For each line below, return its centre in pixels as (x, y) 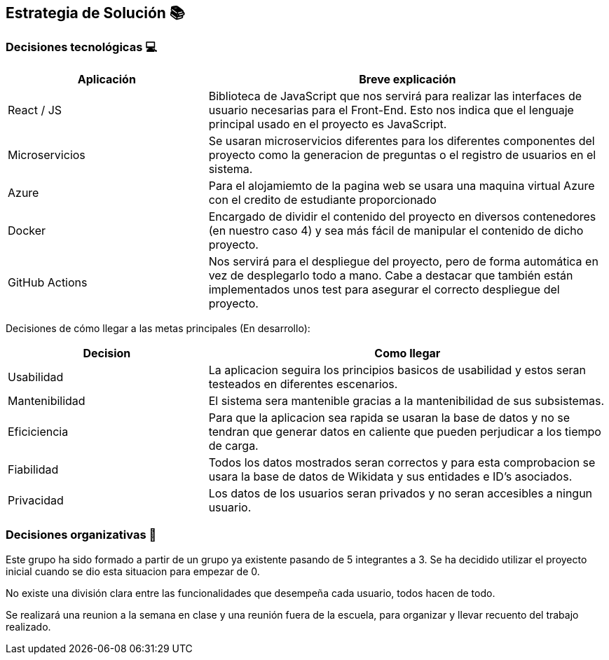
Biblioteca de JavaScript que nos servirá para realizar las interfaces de (395, 96)
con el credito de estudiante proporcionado (322, 199)
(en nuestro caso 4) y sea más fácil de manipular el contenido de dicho (396, 230)
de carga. (233, 445)
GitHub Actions (48, 282)
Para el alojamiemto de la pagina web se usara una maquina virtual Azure (402, 185)
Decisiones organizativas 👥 (81, 535)
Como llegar (408, 353)
